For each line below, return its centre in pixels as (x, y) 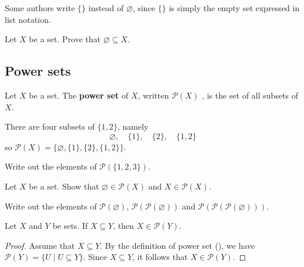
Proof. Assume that (40, 245)
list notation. (28, 19)
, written (153, 95)
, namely (133, 126)
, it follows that (160, 257)
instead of (106, 8)
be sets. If (70, 226)
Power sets (38, 71)
